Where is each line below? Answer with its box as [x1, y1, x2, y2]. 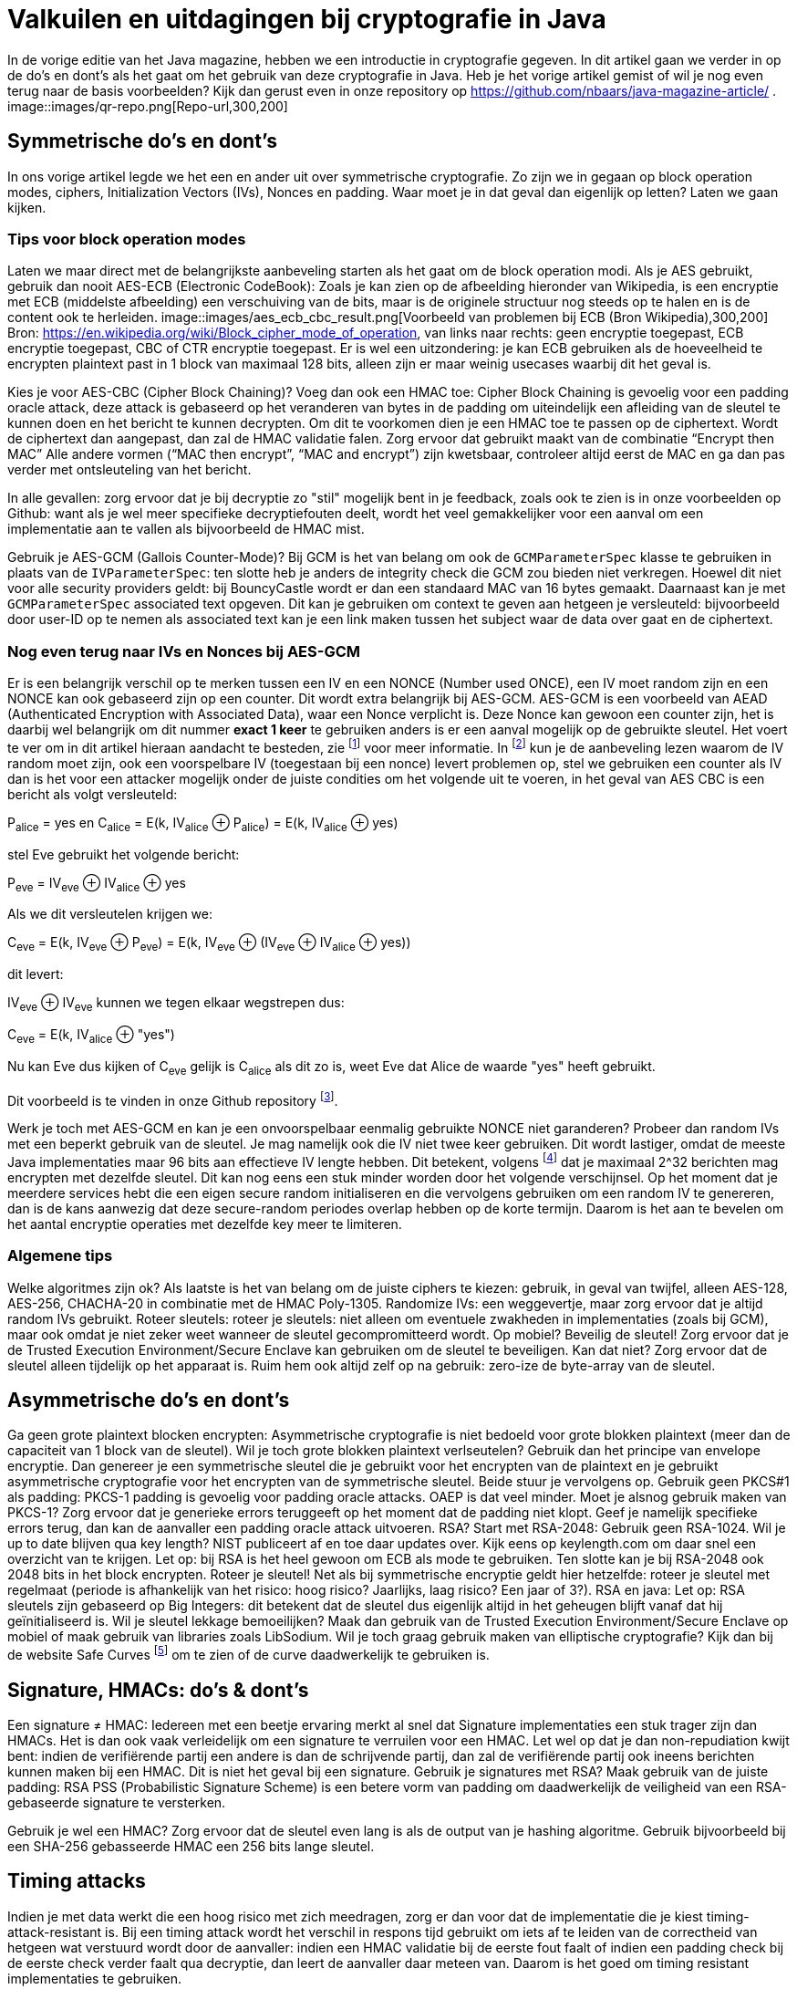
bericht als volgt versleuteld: [7, 786, 178, 802]
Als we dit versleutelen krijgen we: [7, 906, 213, 922]
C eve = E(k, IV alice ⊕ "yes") [7, 1026, 175, 1046]
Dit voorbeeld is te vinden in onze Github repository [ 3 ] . [7, 1089, 338, 1109]
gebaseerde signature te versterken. [7, 1794, 226, 1810]
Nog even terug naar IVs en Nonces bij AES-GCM [7, 641, 361, 661]
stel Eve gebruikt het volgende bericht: [7, 846, 240, 862]
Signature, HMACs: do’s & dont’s [7, 1678, 309, 1702]
